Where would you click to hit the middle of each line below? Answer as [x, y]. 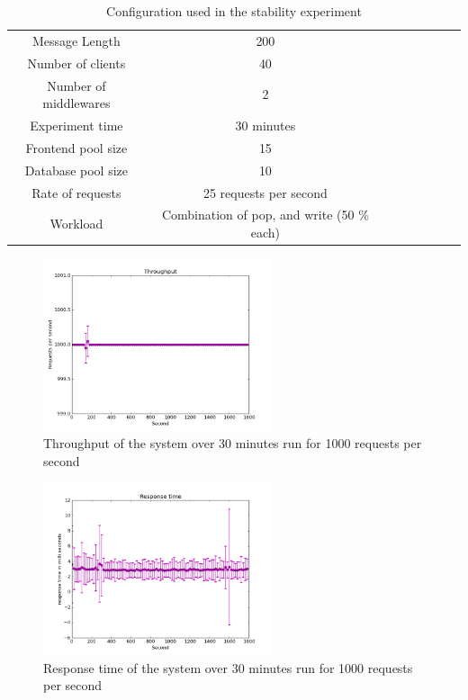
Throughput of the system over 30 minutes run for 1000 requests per [233, 443]
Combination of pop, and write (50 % [265, 215]
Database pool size [76, 170]
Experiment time [76, 125]
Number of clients [76, 63]
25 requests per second [265, 192]
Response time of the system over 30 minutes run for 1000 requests [228, 667]
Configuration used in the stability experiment [234, 11]
